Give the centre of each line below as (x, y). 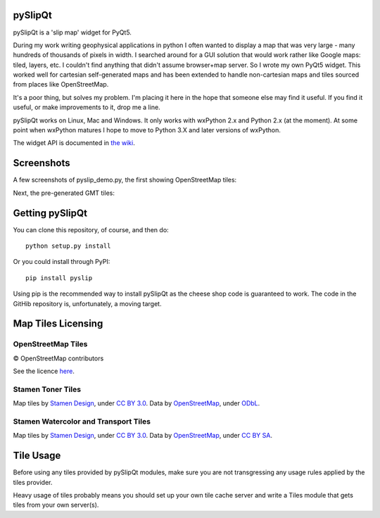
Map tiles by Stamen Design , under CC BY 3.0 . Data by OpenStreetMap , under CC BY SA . (142, 436)
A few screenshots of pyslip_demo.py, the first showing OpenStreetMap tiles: (125, 180)
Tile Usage (37, 456)
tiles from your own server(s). (56, 505)
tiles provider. (33, 482)
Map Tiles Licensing (58, 324)
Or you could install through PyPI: (62, 262)
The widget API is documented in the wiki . (74, 143)
